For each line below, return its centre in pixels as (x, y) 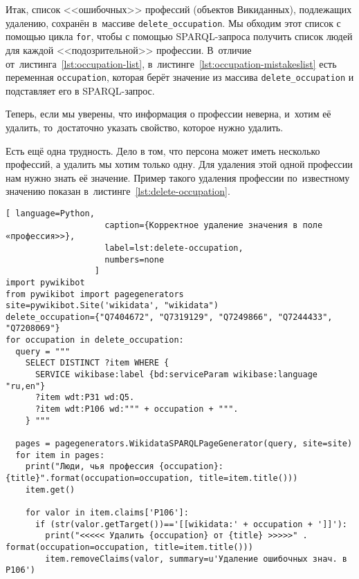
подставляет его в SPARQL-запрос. (80, 90)
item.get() (50, 490)
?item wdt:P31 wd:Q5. (85, 398)
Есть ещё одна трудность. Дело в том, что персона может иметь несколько (163, 150)
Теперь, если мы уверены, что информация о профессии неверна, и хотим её (168, 114)
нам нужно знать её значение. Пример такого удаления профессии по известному (178, 177)
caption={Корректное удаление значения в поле (214, 225)
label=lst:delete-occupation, (174, 248)
